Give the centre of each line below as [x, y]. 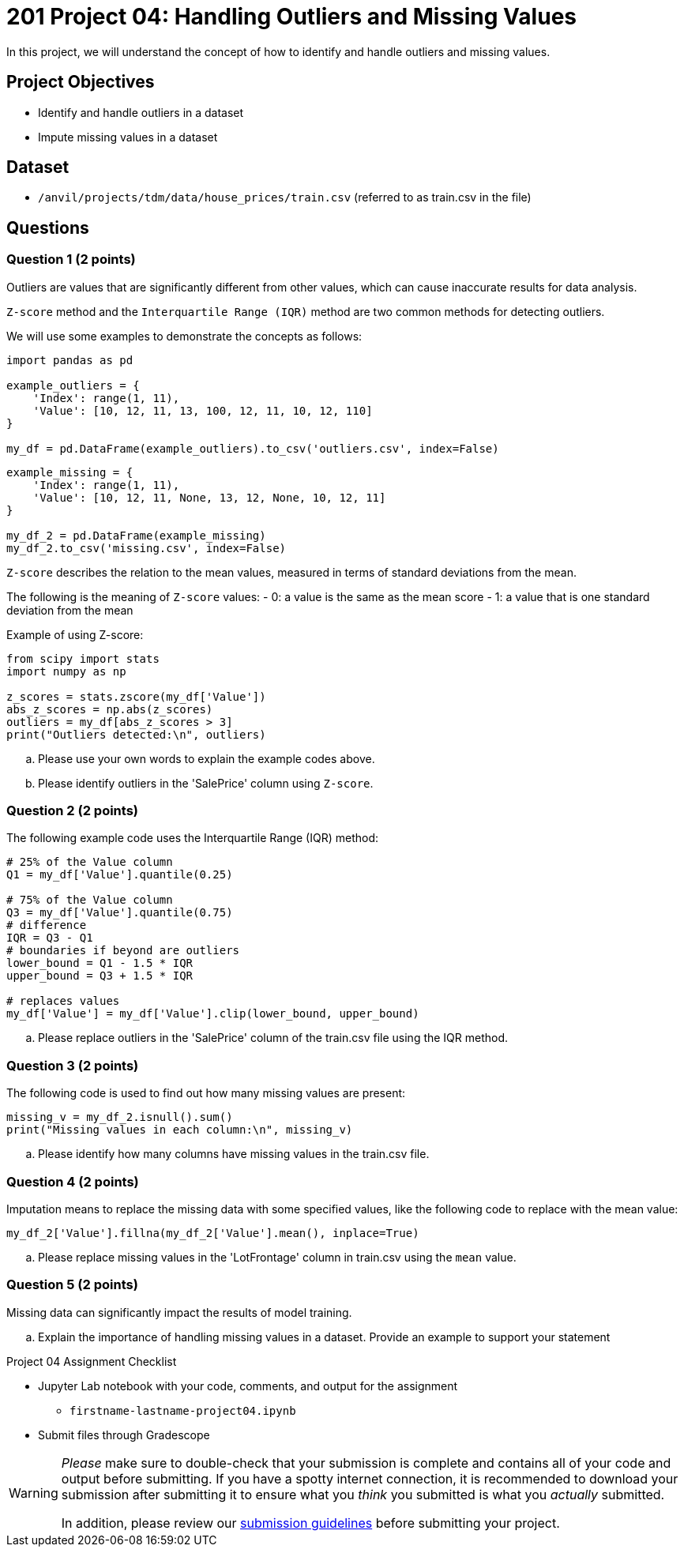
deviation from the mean [70, 610]
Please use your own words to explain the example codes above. [207, 758]
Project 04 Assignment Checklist [92, 1361]
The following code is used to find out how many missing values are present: [206, 1093]
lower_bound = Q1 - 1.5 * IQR [100, 963]
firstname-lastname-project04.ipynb [183, 1410]
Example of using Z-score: [75, 634]
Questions [48, 227]
